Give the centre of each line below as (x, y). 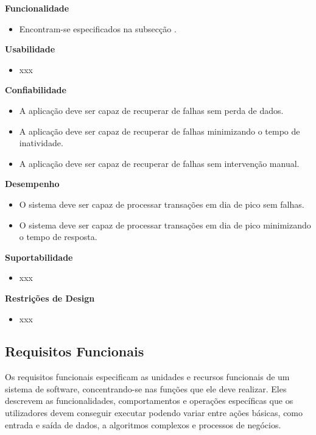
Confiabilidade (36, 90)
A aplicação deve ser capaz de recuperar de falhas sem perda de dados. (151, 110)
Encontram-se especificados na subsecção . (98, 28)
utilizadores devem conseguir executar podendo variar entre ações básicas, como (154, 413)
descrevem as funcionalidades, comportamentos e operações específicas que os (149, 401)
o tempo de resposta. (58, 237)
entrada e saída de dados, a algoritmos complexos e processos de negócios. (143, 424)
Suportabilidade (39, 257)
